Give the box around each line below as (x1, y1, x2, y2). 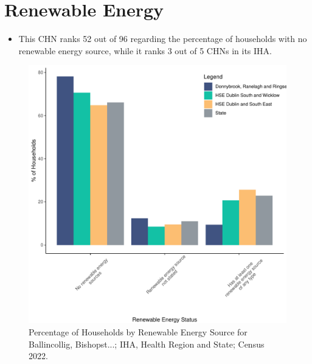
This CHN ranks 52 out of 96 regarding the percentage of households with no (18, 32, 307, 45)
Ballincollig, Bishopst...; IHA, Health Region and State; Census (29, 337, 265, 350)
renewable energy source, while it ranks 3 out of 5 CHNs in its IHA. (18, 44, 272, 57)
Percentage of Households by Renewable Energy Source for (29, 325, 248, 338)
